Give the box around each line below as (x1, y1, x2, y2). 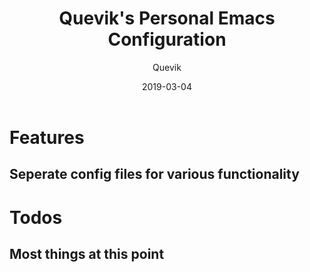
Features (9, 126, 85, 149)
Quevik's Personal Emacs (58, 7, 276, 30)
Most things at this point (9, 245, 165, 262)
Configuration (107, 28, 227, 51)
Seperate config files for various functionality (9, 166, 300, 183)
